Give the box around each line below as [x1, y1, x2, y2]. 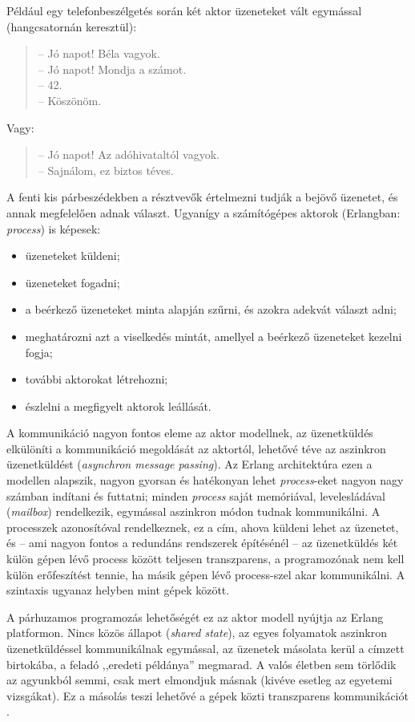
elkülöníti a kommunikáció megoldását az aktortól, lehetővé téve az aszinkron [6, 440, 386, 456]
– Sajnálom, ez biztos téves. [38, 161, 174, 178]
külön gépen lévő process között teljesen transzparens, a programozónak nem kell [6, 550, 405, 567]
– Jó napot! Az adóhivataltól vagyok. [38, 146, 220, 163]
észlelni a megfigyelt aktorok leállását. [25, 397, 212, 414]
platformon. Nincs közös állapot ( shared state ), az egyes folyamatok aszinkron [6, 624, 388, 641]
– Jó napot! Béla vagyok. [38, 45, 160, 62]
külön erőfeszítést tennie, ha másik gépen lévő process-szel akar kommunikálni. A [6, 566, 405, 582]
